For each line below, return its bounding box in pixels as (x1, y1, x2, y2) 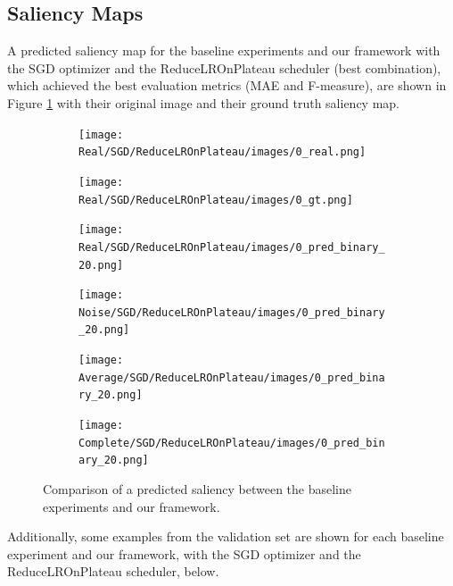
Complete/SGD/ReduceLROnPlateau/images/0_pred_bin (78, 436, 385, 449)
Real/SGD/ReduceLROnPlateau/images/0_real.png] (78, 146, 367, 159)
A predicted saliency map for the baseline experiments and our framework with (7, 41, 441, 60)
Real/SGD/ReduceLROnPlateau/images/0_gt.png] (78, 193, 353, 206)
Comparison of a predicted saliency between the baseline (43, 480, 352, 498)
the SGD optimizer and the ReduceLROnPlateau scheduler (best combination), (7, 58, 441, 77)
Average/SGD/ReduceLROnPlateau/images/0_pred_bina (78, 371, 385, 384)
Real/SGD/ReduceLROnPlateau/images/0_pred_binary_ (78, 240, 385, 254)
